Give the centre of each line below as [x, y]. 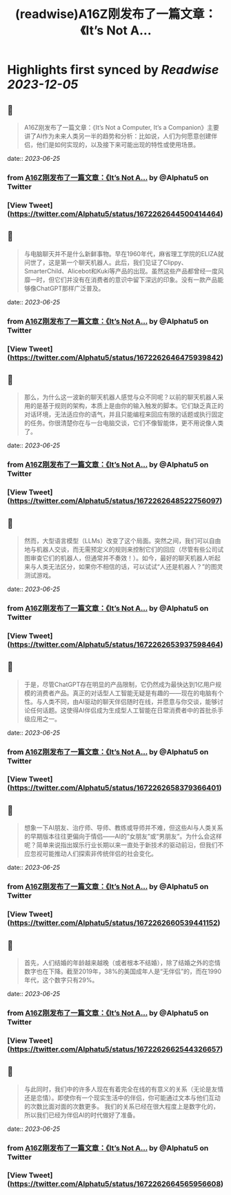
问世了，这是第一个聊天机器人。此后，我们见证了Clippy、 [106, 262]
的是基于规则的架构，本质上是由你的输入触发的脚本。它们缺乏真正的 [127, 406]
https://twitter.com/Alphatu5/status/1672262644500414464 [115, 213]
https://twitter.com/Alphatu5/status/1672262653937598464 [115, 644]
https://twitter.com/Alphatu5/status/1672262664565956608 [115, 1184]
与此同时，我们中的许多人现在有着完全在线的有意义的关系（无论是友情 [124, 1089]
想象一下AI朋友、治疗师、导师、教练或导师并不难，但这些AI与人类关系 [123, 828]
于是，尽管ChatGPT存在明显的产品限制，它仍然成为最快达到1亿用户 [120, 684]
